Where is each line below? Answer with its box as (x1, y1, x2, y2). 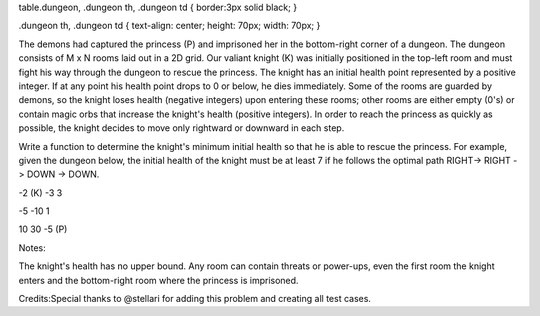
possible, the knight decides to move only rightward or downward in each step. (18, 122, 345, 134)
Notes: (18, 241, 46, 254)
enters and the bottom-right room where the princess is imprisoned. (18, 274, 299, 286)
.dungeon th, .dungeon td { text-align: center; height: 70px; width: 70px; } (18, 20, 321, 32)
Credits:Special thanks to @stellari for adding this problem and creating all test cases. (18, 293, 372, 305)
